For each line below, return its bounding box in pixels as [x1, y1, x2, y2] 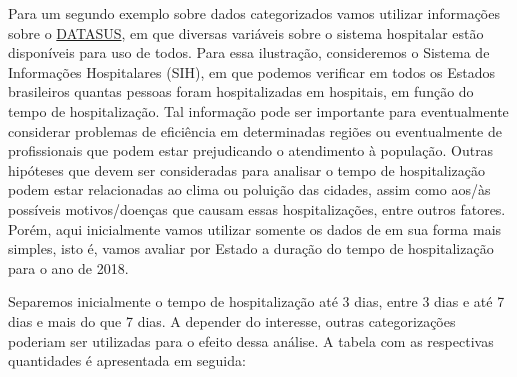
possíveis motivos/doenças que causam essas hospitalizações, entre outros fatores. [8, 198, 506, 219]
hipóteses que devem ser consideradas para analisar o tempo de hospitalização [8, 159, 486, 180]
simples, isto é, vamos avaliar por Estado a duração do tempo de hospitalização [8, 238, 494, 259]
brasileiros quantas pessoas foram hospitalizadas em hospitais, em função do [8, 81, 474, 102]
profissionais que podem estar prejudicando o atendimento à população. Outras [8, 140, 494, 161]
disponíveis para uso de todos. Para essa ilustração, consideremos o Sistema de [8, 42, 490, 63]
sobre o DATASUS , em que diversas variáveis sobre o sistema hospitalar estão [8, 22, 484, 43]
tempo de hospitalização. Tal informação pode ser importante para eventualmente [8, 100, 509, 121]
